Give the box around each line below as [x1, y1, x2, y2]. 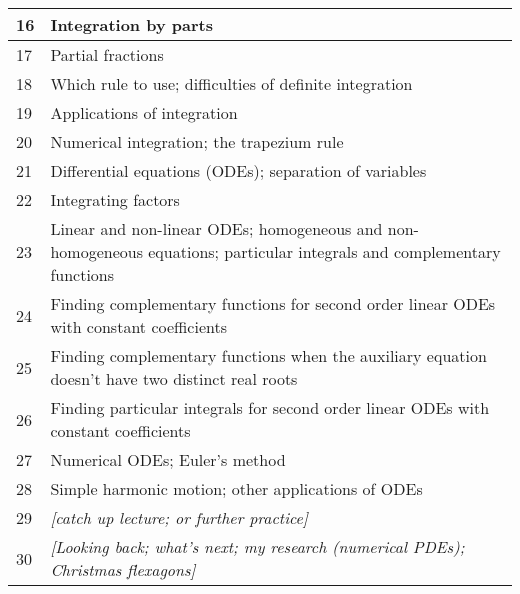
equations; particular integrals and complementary [148, 240, 501, 263]
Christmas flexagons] [50, 558, 196, 581]
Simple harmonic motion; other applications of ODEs [50, 477, 423, 500]
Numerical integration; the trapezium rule [50, 130, 344, 153]
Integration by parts [50, 13, 213, 36]
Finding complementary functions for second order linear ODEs [50, 292, 496, 315]
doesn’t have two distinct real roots [50, 367, 298, 390]
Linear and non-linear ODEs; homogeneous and [50, 217, 383, 240]
